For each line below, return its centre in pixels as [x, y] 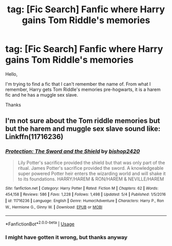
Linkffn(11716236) [35, 137]
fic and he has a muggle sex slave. [42, 95]
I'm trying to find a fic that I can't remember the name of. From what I [78, 84]
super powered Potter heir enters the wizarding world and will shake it [92, 173]
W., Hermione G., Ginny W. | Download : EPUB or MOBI [54, 207]
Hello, [12, 74]
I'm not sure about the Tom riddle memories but [83, 121]
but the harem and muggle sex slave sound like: [83, 129]
